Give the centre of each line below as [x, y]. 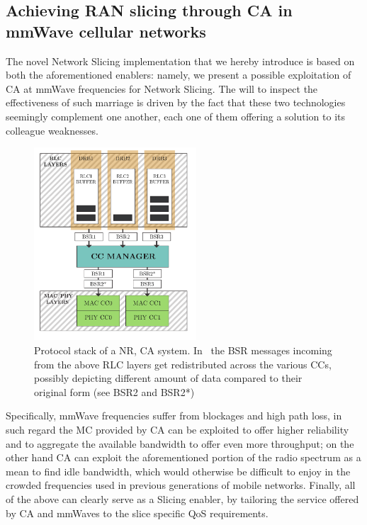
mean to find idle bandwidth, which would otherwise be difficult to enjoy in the [178, 471]
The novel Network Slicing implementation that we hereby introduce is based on [180, 61]
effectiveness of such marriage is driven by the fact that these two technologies [176, 102]
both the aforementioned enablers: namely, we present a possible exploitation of [179, 75]
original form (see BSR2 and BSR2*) [114, 391]
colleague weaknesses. [52, 130]
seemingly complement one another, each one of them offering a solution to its [175, 116]
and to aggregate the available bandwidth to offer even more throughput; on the [180, 443]
